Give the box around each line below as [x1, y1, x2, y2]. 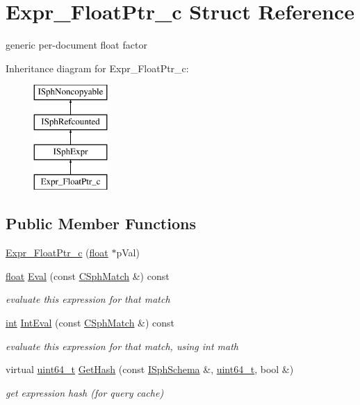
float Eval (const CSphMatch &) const [6, 268, 170, 283]
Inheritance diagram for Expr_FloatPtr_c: [6, 60, 189, 75]
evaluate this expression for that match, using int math [6, 338, 238, 353]
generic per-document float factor [6, 38, 147, 52]
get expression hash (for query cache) [6, 385, 164, 399]
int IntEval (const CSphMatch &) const [6, 315, 175, 330]
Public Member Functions [6, 213, 196, 234]
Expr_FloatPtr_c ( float [6, 245, 108, 260]
